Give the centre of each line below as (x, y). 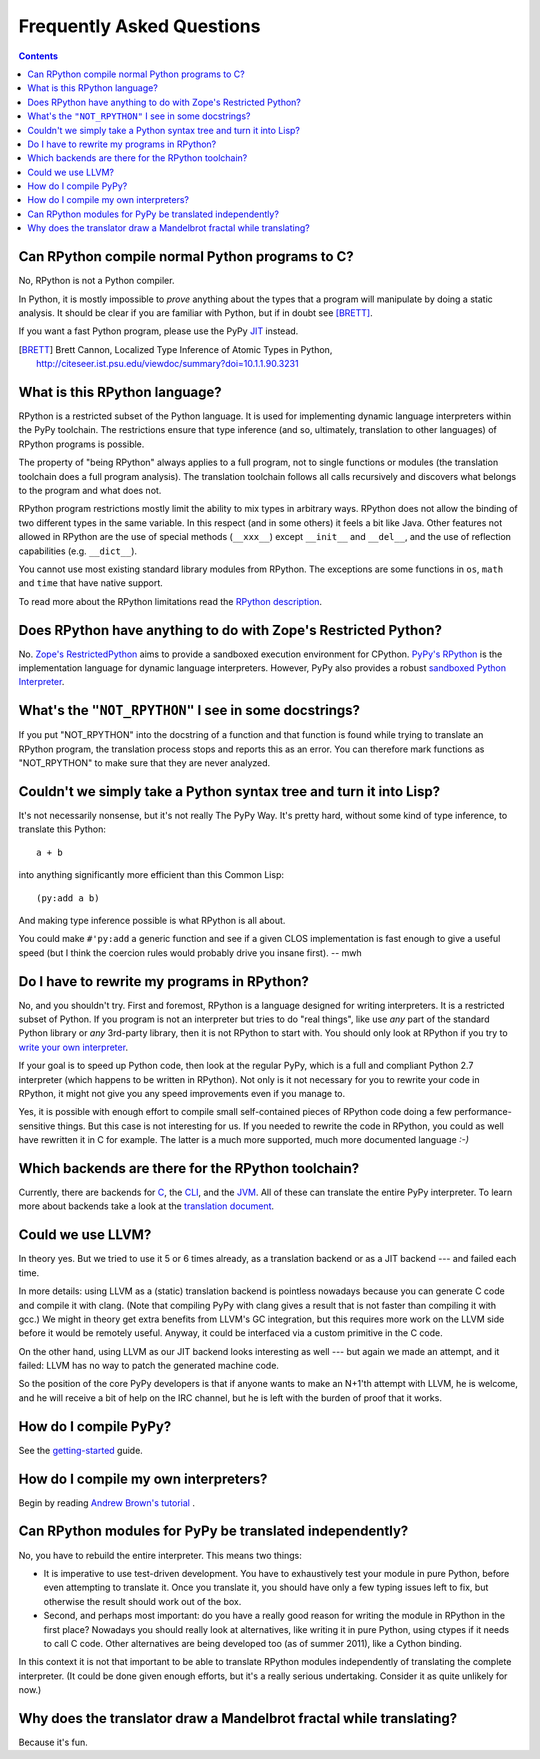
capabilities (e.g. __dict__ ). (78, 551)
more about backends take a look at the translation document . (146, 1206)
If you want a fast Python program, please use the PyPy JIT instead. (158, 331)
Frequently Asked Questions (139, 26)
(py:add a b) (68, 898)
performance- (482, 1112)
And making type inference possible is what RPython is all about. (152, 920)
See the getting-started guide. (81, 1450)
